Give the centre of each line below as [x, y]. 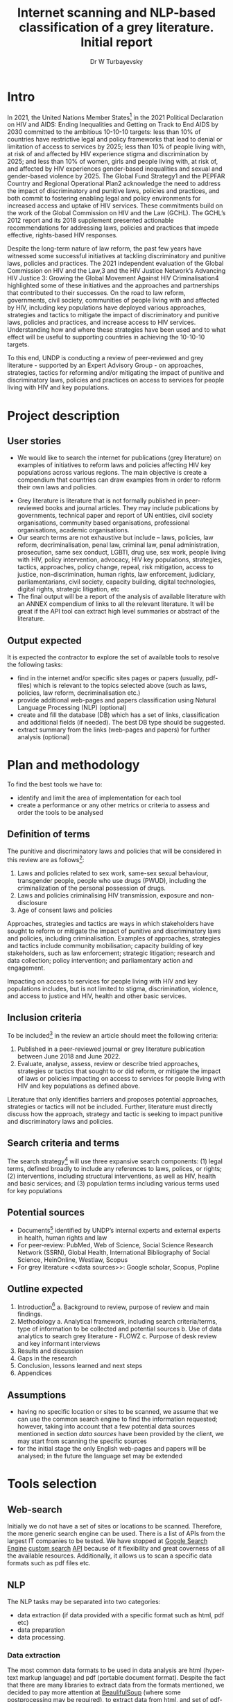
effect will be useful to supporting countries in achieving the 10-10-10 [106, 337]
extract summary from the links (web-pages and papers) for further [114, 730]
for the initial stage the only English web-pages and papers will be [112, 1449]
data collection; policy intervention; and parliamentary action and [100, 960]
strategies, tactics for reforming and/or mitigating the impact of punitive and [115, 373]
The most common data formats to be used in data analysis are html [105, 1670]
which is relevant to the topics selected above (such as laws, [120, 686]
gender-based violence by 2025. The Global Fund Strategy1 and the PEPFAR [116, 176]
